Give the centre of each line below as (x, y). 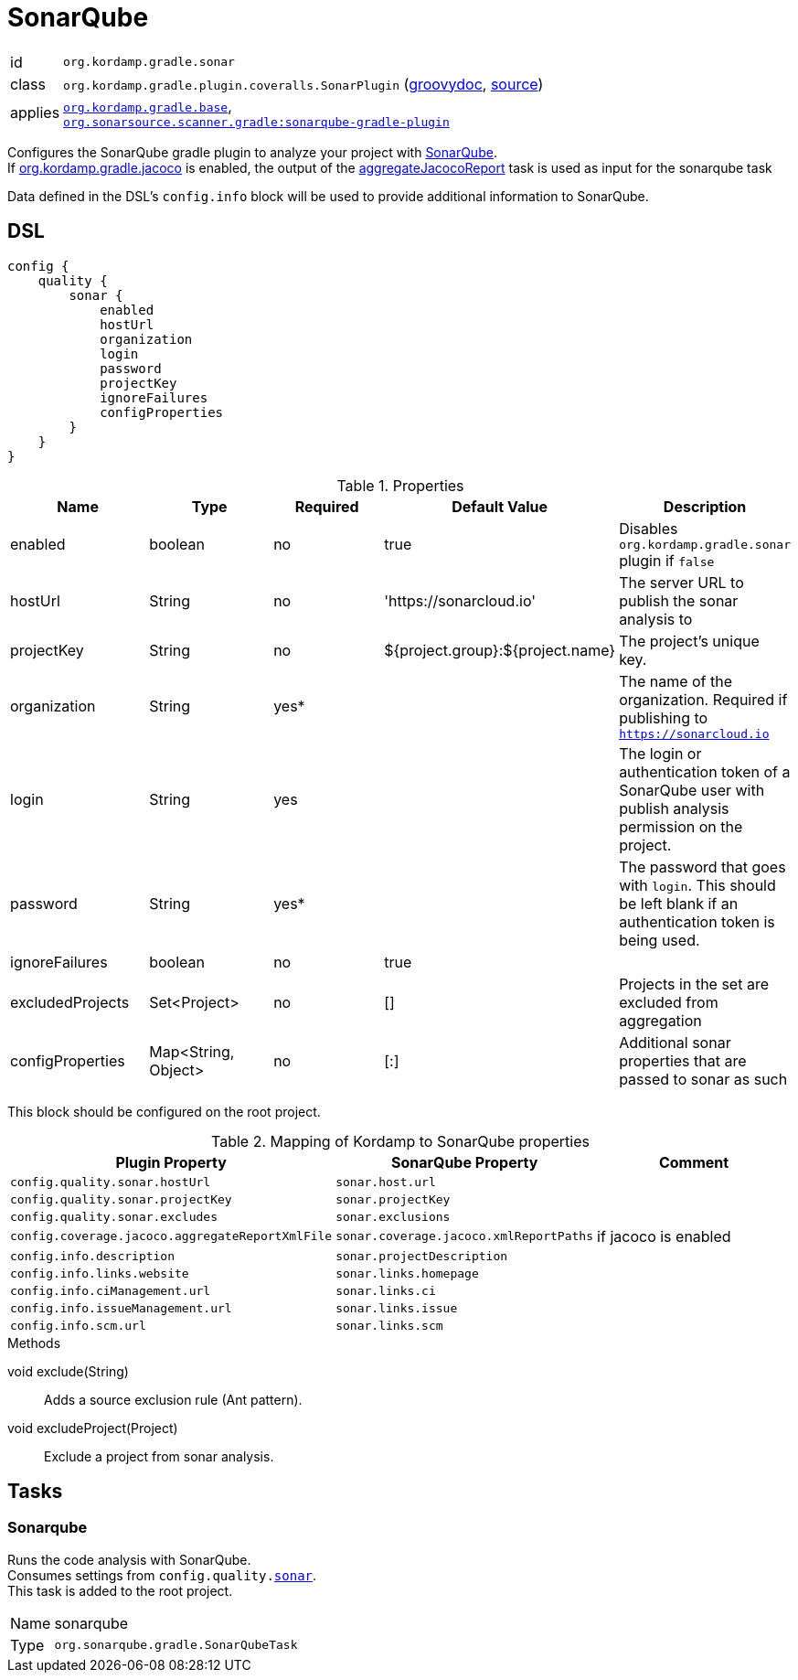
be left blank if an (679, 903)
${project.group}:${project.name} (500, 650)
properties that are (683, 1060)
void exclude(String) (68, 1371)
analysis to (656, 619)
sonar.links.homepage (407, 1273)
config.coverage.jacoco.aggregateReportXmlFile (171, 1236)
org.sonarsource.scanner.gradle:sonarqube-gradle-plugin (256, 122)
